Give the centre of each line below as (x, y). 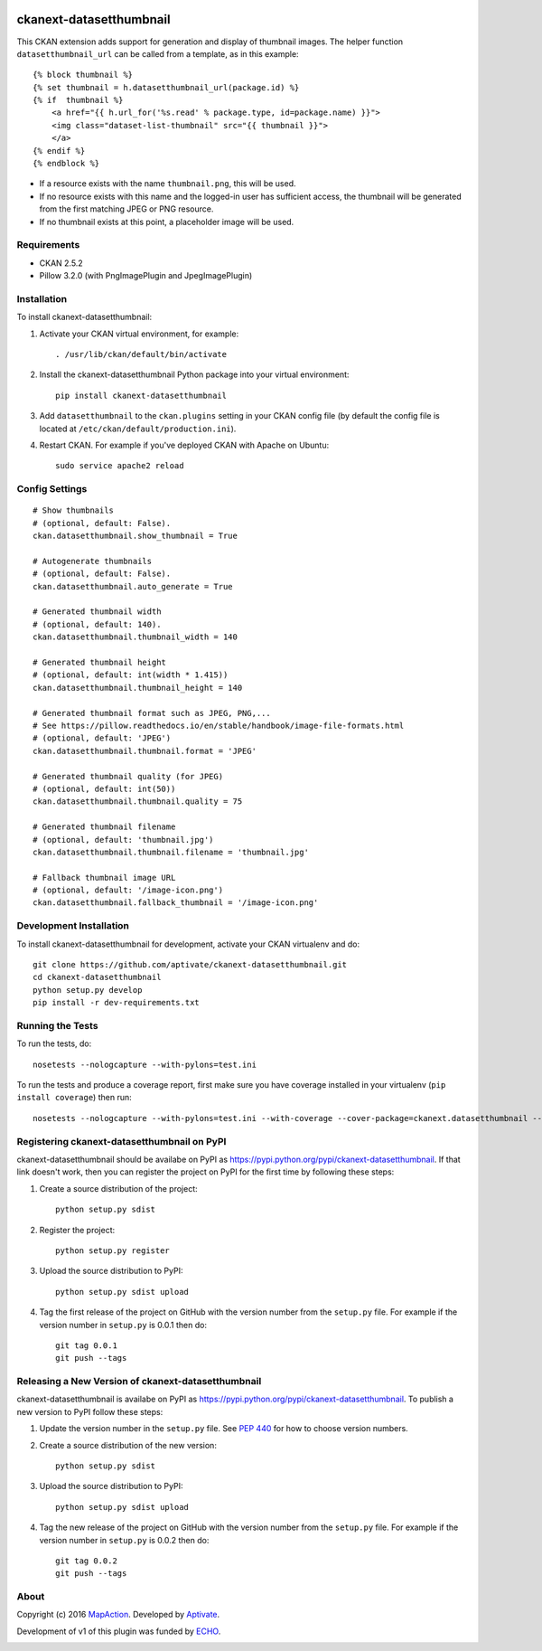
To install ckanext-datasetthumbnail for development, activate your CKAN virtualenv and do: (188, 944)
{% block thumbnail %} (83, 75)
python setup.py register (113, 1250)
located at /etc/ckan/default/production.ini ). (138, 429)
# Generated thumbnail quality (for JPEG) (128, 776)
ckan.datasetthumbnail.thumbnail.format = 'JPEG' (145, 751)
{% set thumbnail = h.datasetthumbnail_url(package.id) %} (166, 87)
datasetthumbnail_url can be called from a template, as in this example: (158, 53)
